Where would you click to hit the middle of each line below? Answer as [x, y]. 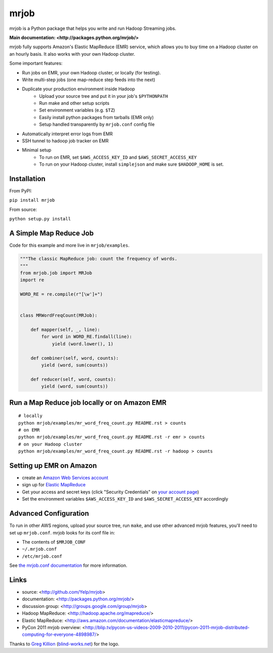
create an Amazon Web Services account [65, 478]
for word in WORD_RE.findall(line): [87, 337]
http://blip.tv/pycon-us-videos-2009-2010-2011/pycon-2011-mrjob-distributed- [167, 627]
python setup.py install [40, 219]
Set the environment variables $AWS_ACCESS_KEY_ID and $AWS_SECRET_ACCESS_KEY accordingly [125, 499]
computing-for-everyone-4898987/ [59, 635]
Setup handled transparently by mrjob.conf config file [97, 125]
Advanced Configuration [49, 513]
